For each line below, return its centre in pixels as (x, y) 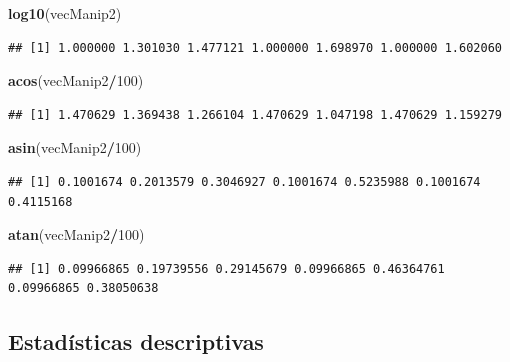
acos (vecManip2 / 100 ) (76, 80)
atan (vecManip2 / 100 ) (76, 234)
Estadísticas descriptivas (136, 341)
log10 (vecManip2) (65, 13)
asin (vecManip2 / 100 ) (75, 147)
